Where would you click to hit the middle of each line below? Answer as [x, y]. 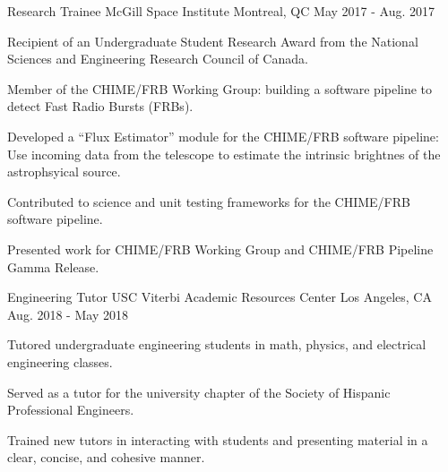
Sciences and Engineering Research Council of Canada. [158, 59]
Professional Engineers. [71, 410]
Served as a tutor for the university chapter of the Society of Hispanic [199, 392]
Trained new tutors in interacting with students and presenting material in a [218, 439]
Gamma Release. [53, 266]
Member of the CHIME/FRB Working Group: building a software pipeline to [220, 88]
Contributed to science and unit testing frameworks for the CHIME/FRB [209, 201]
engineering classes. [60, 361]
